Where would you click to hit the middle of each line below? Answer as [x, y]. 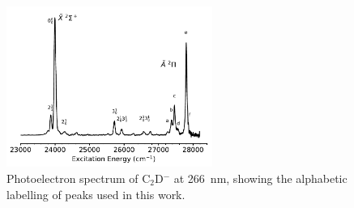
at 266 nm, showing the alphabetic [260, 178]
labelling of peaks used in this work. [96, 194]
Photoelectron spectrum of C [79, 178]
